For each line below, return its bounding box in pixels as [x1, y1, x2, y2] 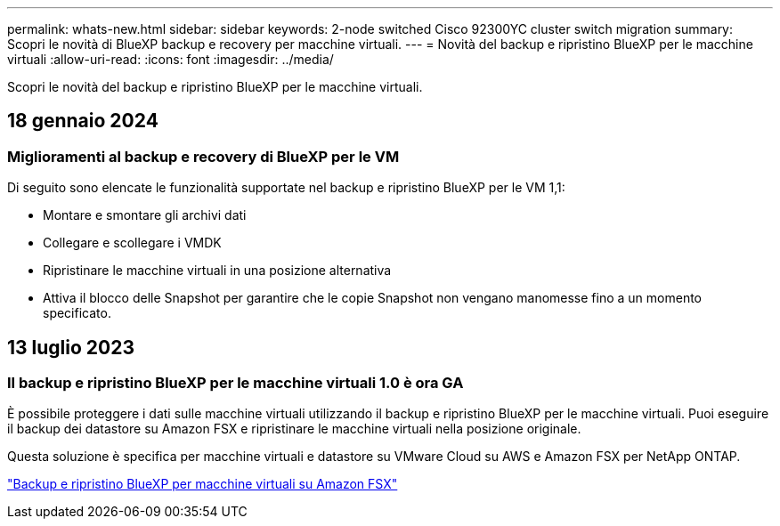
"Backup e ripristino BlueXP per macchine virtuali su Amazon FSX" [7, 476, 398, 492]
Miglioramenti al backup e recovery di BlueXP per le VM [7, 147, 400, 166]
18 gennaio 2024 [7, 109, 158, 133]
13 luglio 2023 [7, 336, 135, 359]
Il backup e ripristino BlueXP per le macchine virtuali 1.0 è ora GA [7, 374, 464, 392]
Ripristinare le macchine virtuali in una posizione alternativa [43, 263, 392, 279]
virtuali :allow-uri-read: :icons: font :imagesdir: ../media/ [7, 52, 334, 67]
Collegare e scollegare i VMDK [43, 235, 222, 251]
